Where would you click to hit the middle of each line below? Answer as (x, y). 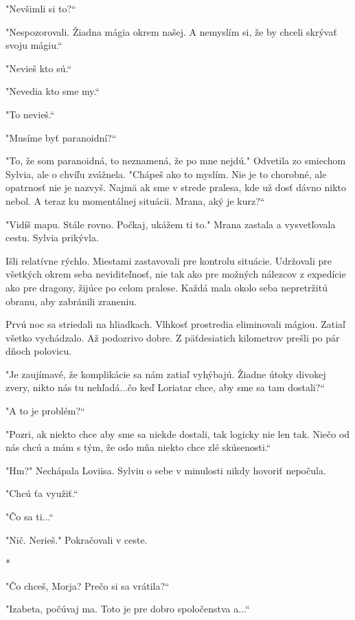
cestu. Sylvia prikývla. (52, 237)
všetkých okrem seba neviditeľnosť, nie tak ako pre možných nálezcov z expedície (176, 274)
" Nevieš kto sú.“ (38, 68)
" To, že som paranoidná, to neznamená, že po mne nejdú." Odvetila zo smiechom (176, 160)
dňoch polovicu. (39, 351)
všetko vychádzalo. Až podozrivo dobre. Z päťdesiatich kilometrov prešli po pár (173, 337)
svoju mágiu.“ (34, 45)
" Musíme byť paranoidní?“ (61, 137)
